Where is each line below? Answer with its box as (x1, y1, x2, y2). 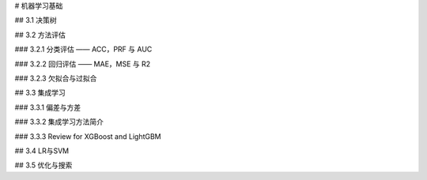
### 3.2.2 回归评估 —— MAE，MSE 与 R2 (14, 59, 151, 69)
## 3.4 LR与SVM (14, 146, 70, 156)
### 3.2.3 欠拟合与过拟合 (14, 73, 97, 83)
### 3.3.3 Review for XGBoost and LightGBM (14, 131, 161, 141)
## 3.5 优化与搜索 (14, 160, 73, 170)
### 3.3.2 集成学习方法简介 (14, 117, 104, 126)
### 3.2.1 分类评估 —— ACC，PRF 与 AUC (14, 44, 153, 54)
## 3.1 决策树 (14, 16, 57, 25)
